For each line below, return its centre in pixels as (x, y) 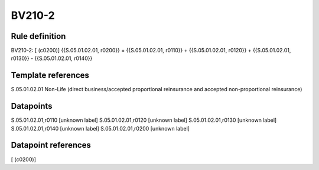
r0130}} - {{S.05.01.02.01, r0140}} (52, 58)
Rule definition (38, 36)
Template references (50, 76)
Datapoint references (51, 145)
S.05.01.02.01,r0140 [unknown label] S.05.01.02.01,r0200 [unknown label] (100, 128)
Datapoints (32, 106)
